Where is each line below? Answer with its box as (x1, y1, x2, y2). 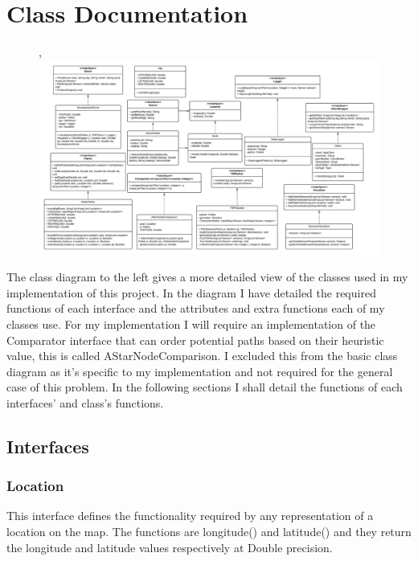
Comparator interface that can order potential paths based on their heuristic (6, 331, 384, 348)
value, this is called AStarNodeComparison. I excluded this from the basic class (6, 347, 398, 364)
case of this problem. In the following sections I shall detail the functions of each (6, 379, 403, 395)
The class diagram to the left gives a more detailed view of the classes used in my (6, 268, 408, 285)
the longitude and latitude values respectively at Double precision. (6, 538, 333, 555)
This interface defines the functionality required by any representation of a (6, 507, 374, 524)
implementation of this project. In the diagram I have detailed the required (6, 284, 376, 301)
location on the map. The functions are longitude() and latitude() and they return (6, 523, 412, 540)
